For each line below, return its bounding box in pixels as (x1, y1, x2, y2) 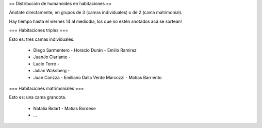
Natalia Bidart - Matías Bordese (33, 105, 96, 111)
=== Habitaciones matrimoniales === (9, 85, 84, 91)
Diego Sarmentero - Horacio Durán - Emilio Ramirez (33, 47, 137, 53)
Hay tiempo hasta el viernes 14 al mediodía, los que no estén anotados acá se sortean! (9, 18, 182, 24)
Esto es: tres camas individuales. (9, 36, 75, 42)
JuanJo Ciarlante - (33, 54, 71, 60)
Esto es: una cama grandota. (9, 95, 66, 100)
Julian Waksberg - (33, 68, 70, 74)
